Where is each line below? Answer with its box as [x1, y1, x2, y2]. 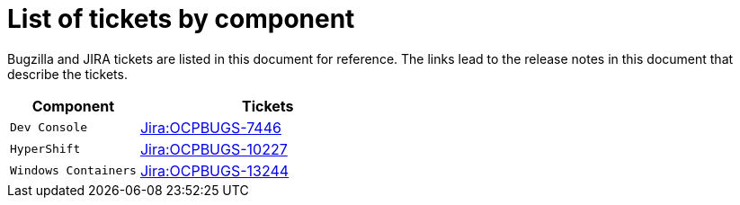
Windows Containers [10, 164, 137, 178]
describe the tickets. [7, 66, 128, 82]
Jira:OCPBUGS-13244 [139, 161, 290, 180]
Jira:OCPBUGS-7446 [139, 118, 281, 137]
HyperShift [10, 142, 81, 156]
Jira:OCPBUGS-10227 [139, 139, 288, 158]
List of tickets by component [7, 4, 355, 34]
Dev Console [10, 120, 88, 135]
